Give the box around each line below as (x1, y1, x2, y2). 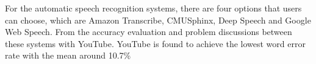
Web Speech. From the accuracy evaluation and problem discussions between (5, 25, 292, 38)
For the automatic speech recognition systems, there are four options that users (5, 2, 302, 14)
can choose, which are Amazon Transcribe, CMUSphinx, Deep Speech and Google (5, 13, 311, 26)
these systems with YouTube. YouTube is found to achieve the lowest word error (5, 37, 306, 50)
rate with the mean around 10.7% (5, 49, 131, 62)
